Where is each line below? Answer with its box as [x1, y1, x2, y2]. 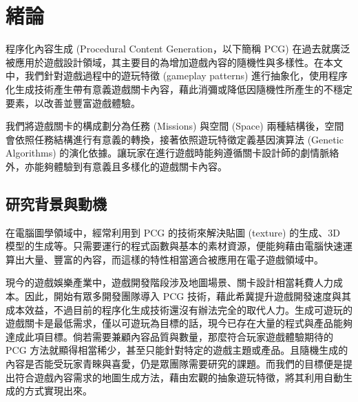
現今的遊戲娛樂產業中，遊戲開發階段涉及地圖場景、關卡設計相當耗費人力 [6, 275, 333, 290]
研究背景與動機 [6, 192, 107, 214]
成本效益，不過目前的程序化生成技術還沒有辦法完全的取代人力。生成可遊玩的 [6, 302, 352, 316]
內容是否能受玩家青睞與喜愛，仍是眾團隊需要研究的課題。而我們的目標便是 [6, 356, 343, 371]
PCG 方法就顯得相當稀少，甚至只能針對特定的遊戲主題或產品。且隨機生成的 [6, 343, 348, 357]
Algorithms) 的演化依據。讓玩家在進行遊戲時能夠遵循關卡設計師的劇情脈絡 [6, 145, 339, 160]
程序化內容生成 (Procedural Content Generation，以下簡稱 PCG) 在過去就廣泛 [6, 41, 350, 56]
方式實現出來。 [24, 383, 92, 398]
